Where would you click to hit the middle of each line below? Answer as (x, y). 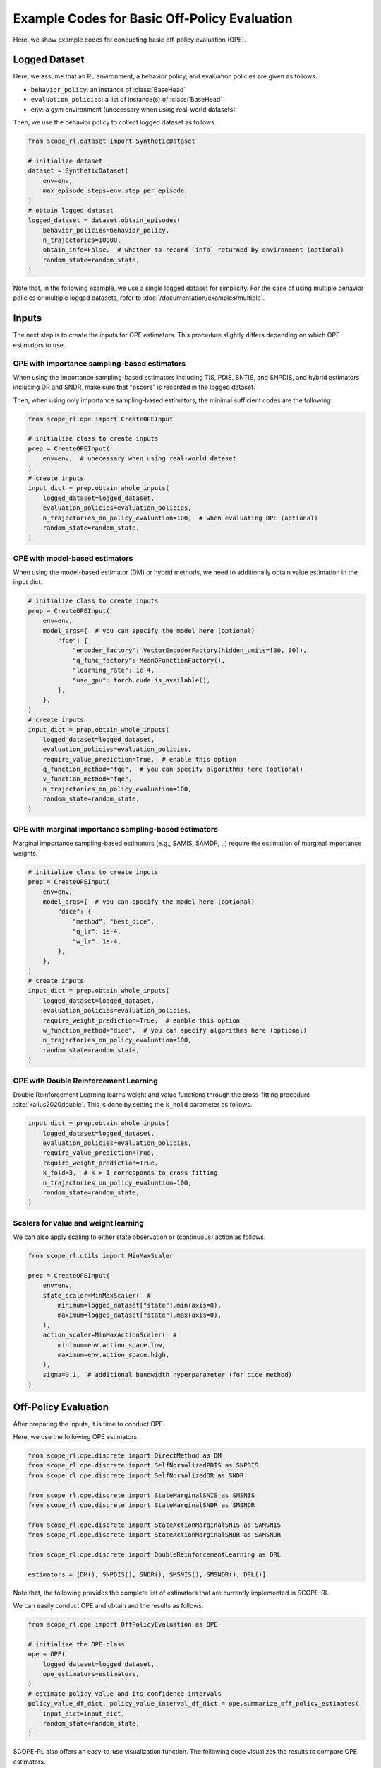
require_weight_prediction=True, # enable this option (141, 1020)
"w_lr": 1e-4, (97, 941)
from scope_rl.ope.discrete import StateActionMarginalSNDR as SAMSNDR (155, 1535)
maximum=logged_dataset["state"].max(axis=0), (139, 1315)
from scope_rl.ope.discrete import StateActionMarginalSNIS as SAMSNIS (155, 1525)
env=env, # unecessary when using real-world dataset (139, 459)
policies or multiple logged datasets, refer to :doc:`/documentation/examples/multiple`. (139, 298)
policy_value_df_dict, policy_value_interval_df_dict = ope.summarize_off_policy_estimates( (193, 1704)
